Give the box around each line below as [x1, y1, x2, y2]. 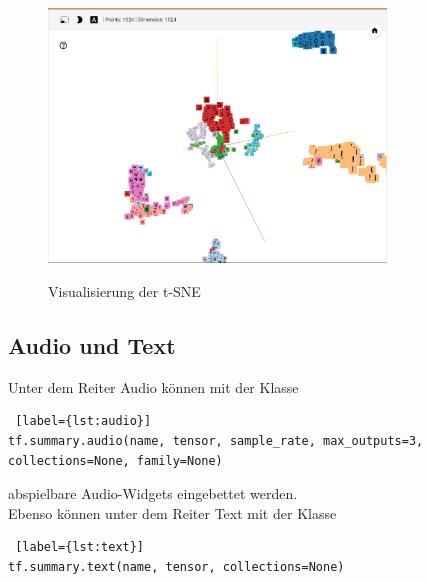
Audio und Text [8, 329, 176, 360]
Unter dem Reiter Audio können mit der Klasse [8, 376, 299, 397]
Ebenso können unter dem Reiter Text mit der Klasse [8, 502, 337, 523]
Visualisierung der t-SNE [48, 280, 201, 301]
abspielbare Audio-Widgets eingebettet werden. [8, 483, 298, 504]
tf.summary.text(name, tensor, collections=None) [8, 559, 345, 574]
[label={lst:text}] [15, 540, 145, 555]
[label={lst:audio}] [15, 414, 152, 429]
